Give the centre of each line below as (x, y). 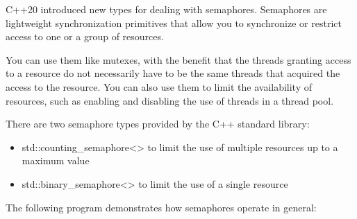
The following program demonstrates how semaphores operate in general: (161, 207)
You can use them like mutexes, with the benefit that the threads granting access (178, 59)
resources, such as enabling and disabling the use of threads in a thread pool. (170, 100)
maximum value (56, 160)
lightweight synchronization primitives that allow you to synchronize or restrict (174, 23)
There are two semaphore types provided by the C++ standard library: (158, 124)
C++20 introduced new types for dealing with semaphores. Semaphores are (166, 9)
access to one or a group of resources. (85, 36)
